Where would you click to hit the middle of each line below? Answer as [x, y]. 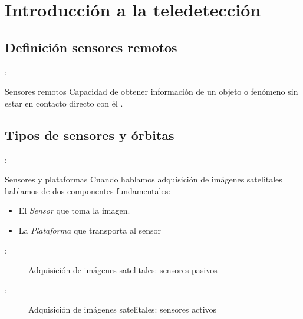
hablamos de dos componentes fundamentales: [88, 190]
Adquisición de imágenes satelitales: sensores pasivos [123, 270]
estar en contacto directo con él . [64, 103]
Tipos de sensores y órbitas [90, 134]
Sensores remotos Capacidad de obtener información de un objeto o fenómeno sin [151, 92]
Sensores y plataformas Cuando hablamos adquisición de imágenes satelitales [144, 179]
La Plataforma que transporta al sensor [90, 230]
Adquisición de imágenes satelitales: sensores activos [123, 309]
